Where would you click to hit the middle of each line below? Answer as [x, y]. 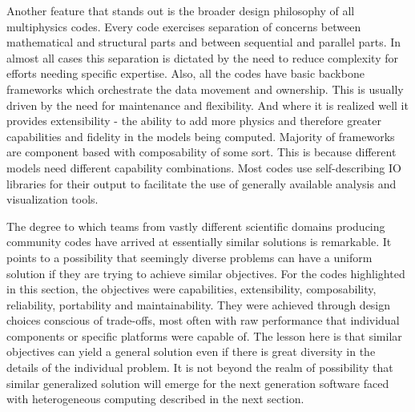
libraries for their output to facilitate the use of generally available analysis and [201, 183]
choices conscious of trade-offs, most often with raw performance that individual [203, 320]
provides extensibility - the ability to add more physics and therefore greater [194, 121]
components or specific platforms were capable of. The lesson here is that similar [204, 335]
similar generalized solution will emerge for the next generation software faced [198, 383]
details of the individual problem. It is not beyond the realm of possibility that [200, 368]
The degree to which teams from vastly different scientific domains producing [196, 226]
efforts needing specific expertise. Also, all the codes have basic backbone [185, 73]
